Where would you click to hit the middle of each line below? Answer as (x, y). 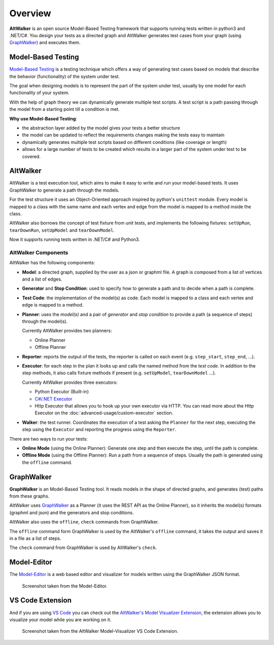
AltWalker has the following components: (52, 263)
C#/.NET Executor (54, 398)
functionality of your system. (39, 93)
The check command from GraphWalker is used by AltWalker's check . (83, 548)
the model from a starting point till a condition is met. (65, 109)
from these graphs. (29, 496)
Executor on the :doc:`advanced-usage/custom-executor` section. (104, 413)
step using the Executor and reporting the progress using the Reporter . (99, 429)
